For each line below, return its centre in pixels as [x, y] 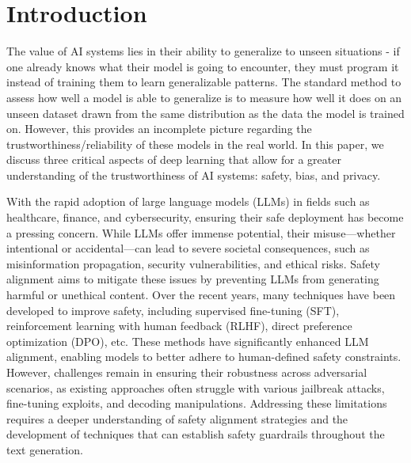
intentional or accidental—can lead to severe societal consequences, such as [188, 248]
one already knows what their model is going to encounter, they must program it [203, 66]
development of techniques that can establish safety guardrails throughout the [196, 434]
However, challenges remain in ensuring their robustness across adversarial [187, 372]
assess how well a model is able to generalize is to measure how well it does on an [204, 97]
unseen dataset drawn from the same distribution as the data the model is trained [205, 113]
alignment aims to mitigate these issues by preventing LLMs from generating [193, 279]
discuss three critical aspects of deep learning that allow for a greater [174, 159]
